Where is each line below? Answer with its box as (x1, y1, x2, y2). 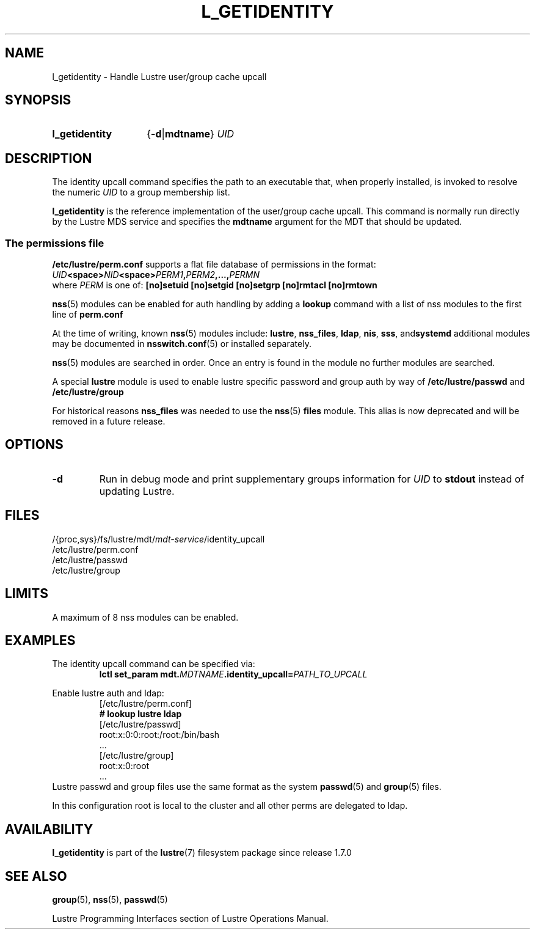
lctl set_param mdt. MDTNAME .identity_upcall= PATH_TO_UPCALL (99, 669, 368, 680)
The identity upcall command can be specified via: (52, 659, 255, 669)
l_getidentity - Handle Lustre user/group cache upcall (52, 71, 267, 82)
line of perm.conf (52, 309, 123, 320)
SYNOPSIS (5, 92, 71, 108)
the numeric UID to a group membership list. (52, 187, 230, 198)
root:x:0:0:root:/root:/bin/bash (99, 729, 220, 740)
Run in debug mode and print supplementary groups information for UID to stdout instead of (99, 472, 525, 485)
